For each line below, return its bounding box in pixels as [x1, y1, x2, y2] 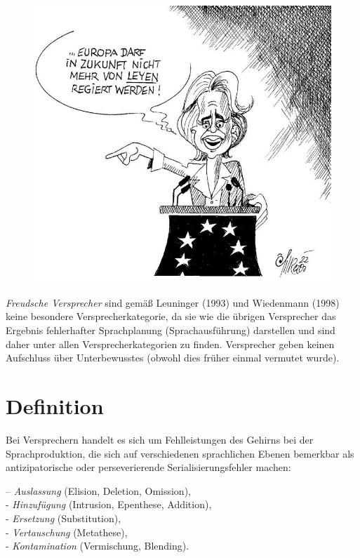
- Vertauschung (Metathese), [6, 524, 128, 539]
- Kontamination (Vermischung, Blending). [6, 538, 189, 553]
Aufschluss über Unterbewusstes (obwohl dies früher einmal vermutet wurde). [6, 350, 340, 365]
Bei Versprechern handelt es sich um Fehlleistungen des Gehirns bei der [6, 432, 314, 446]
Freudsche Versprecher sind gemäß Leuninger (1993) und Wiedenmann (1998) [6, 295, 340, 310]
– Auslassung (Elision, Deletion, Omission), [6, 483, 191, 498]
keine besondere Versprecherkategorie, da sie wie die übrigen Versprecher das [6, 309, 336, 324]
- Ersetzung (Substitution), [6, 510, 121, 525]
